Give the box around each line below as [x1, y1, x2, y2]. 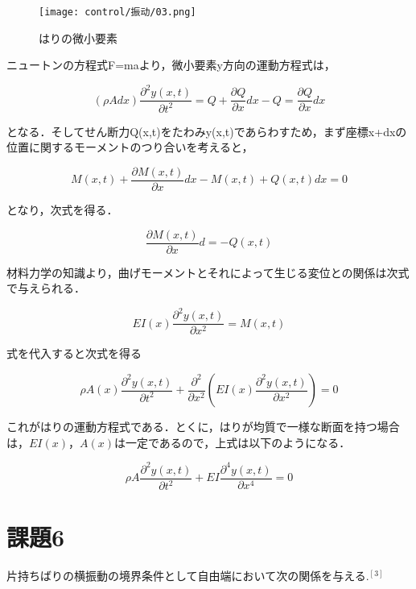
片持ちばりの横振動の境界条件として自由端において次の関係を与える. [6, 567, 369, 584]
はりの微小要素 [39, 29, 117, 46]
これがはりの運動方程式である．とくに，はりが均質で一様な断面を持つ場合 [6, 418, 400, 434]
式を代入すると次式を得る [6, 345, 142, 362]
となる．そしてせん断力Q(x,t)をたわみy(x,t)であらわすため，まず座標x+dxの [6, 122, 407, 139]
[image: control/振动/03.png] [39, 6, 196, 18]
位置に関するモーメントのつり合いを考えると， [6, 139, 253, 156]
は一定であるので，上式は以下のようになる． [113, 433, 351, 450]
